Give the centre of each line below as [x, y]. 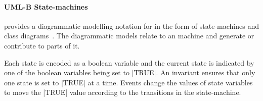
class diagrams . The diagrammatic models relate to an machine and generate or [129, 36]
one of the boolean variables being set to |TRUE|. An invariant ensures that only [130, 72]
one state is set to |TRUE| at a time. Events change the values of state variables [128, 82]
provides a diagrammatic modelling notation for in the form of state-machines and [132, 26]
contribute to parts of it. [42, 45]
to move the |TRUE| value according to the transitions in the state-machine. [123, 92]
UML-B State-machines [46, 6]
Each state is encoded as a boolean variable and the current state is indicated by [129, 62]
